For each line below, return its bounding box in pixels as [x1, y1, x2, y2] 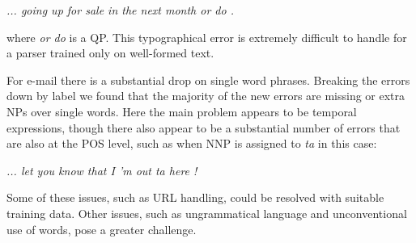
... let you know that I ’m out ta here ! [6, 161, 197, 178]
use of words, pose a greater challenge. [6, 220, 197, 237]
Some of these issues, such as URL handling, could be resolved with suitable [6, 189, 384, 206]
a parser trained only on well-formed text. [6, 44, 214, 61]
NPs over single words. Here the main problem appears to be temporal [6, 103, 357, 119]
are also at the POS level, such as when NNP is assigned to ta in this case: [6, 135, 377, 152]
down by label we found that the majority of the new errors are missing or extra [6, 87, 405, 104]
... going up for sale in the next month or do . [6, 2, 234, 18]
